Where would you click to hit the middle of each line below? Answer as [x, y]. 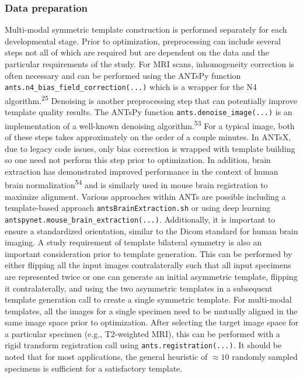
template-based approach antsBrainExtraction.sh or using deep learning [138, 208]
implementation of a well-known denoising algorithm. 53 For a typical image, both [150, 124]
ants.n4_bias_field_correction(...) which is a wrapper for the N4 [131, 87]
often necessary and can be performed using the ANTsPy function [123, 75]
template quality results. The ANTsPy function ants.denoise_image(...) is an [149, 112]
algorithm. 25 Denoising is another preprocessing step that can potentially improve [151, 99]
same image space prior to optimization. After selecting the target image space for [152, 322]
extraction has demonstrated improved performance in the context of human [142, 171]
